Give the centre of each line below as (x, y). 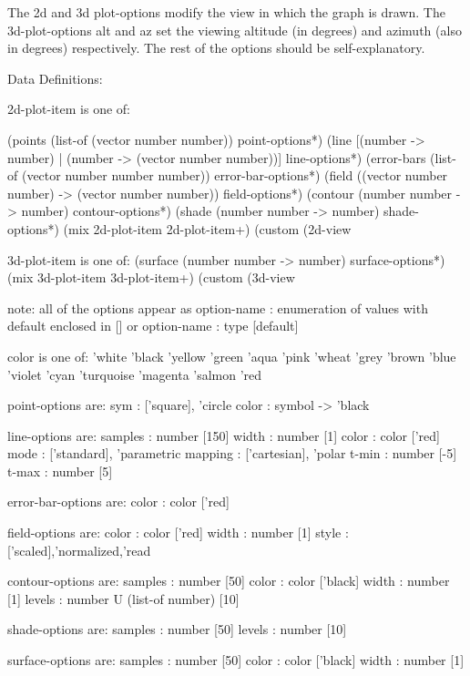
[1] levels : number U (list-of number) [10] (123, 598)
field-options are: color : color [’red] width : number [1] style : (178, 533)
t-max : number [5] (60, 471)
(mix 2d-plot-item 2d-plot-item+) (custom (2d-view (207, 228)
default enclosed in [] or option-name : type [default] (153, 326)
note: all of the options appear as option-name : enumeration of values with (218, 307)
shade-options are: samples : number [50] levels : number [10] (177, 629)
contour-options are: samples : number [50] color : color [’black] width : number (229, 581)
